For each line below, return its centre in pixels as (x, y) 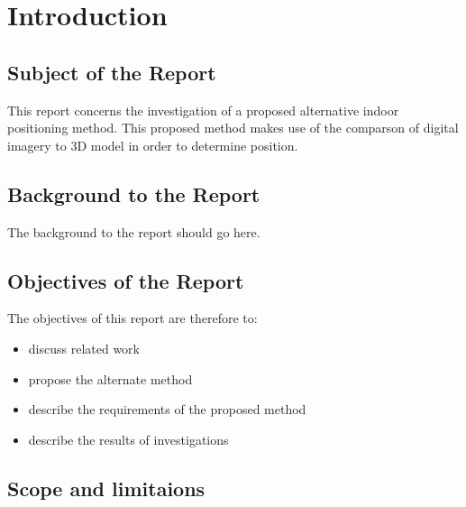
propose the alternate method (110, 378)
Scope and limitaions (106, 488)
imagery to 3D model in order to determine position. (153, 145)
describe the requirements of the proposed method (167, 409)
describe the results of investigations (128, 439)
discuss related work (84, 348)
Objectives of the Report (126, 280)
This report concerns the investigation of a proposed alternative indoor (203, 110)
